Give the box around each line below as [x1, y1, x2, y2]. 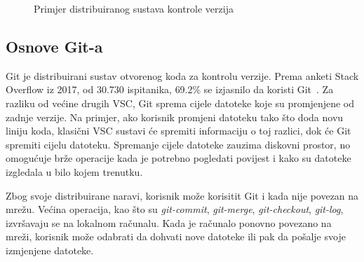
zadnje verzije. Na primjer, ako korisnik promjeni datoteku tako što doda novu [6, 109, 344, 124]
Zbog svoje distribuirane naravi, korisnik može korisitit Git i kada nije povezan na [6, 188, 359, 202]
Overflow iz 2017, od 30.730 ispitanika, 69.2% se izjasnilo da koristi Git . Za [6, 82, 334, 97]
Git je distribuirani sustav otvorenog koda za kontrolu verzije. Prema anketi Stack [6, 68, 359, 83]
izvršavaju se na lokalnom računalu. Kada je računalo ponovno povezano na [6, 215, 332, 230]
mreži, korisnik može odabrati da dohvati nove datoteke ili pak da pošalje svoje [6, 229, 346, 244]
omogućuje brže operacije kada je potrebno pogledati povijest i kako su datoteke [6, 151, 351, 165]
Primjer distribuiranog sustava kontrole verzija [34, 1, 234, 15]
